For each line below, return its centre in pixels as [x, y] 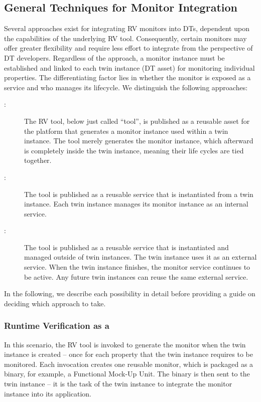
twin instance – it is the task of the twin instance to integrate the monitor [118, 384]
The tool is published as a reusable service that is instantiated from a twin [139, 194]
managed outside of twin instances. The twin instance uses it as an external [141, 257]
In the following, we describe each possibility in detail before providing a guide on [130, 293]
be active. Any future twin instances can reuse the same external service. [136, 276]
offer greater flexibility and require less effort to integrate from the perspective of [128, 48]
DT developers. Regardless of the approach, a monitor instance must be [114, 57]
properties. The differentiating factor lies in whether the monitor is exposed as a [127, 77]
